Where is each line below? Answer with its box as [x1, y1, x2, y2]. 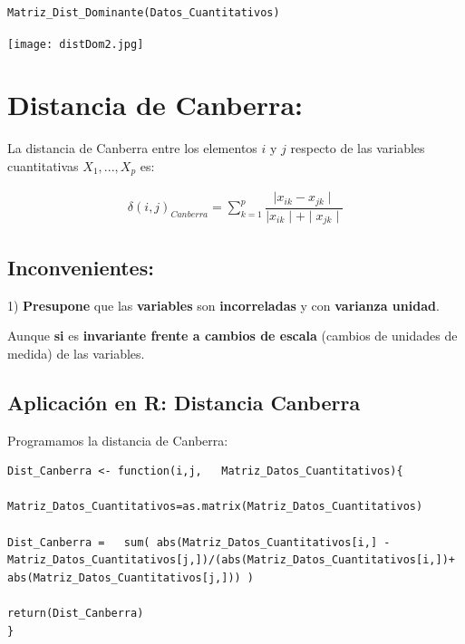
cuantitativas [7, 156, 79, 175]
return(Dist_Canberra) [7, 606, 144, 620]
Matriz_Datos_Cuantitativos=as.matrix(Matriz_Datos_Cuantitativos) [7, 500, 423, 514]
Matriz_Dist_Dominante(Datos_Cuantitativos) [7, 6, 280, 19]
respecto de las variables [290, 139, 425, 158]
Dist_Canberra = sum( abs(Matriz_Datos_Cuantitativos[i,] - [7, 535, 391, 549]
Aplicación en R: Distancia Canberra [7, 388, 361, 416]
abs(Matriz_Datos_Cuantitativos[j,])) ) [7, 571, 255, 584]
